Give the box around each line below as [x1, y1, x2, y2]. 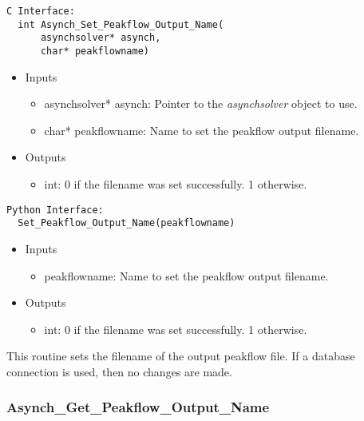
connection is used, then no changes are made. [6, 363, 232, 379]
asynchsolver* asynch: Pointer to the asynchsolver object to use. [44, 95, 358, 112]
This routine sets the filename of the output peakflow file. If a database [6, 348, 355, 364]
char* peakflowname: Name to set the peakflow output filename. [44, 121, 359, 138]
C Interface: [6, 6, 75, 17]
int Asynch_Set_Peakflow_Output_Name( [18, 18, 224, 30]
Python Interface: [6, 204, 104, 216]
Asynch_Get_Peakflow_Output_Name [6, 397, 270, 417]
